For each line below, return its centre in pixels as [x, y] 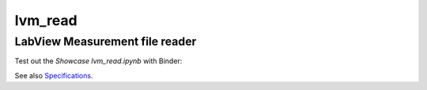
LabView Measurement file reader [106, 41]
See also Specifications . [54, 75]
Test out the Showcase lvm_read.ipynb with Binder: [98, 61]
